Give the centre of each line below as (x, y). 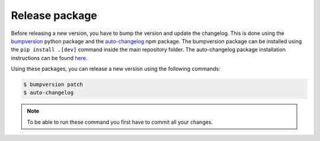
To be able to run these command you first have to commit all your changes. (120, 122)
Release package (54, 15)
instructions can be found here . (49, 58)
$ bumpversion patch (53, 85)
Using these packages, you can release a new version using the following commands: (116, 69)
